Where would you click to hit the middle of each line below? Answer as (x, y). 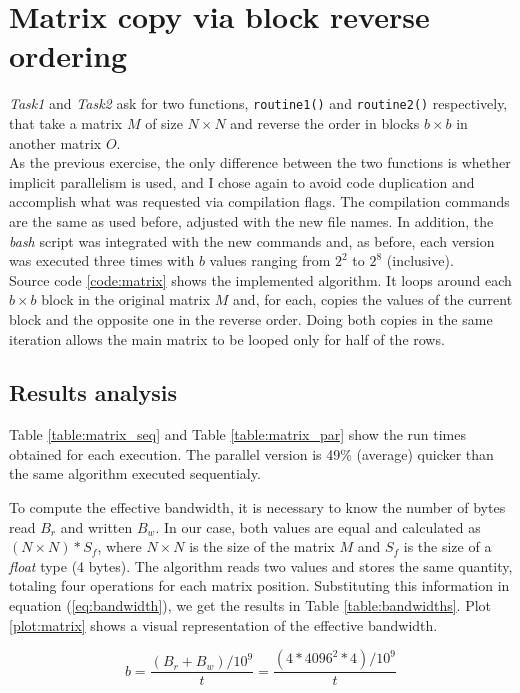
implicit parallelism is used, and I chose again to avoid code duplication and (242, 181)
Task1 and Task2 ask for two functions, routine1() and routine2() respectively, (258, 103)
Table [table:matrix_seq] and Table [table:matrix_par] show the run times (238, 434)
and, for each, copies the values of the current (373, 299)
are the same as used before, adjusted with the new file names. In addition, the (251, 220)
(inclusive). (420, 260)
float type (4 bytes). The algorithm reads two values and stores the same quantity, (261, 565)
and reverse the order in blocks (325, 122)
